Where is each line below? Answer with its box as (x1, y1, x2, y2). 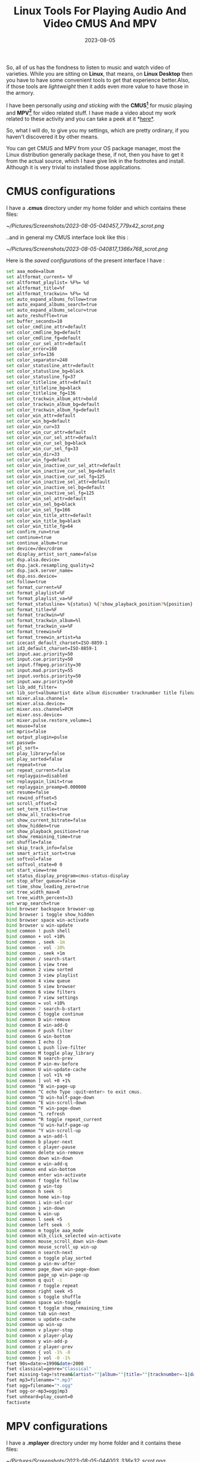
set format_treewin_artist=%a (6, 634, 82, 640)
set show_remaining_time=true (6, 834, 82, 840)
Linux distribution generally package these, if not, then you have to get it (6, 151, 184, 159)
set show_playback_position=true (6, 828, 89, 834)
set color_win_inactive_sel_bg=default (6, 485, 105, 491)
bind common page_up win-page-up (6, 1272, 89, 1278)
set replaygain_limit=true (6, 778, 73, 785)
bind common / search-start (6, 956, 76, 962)
